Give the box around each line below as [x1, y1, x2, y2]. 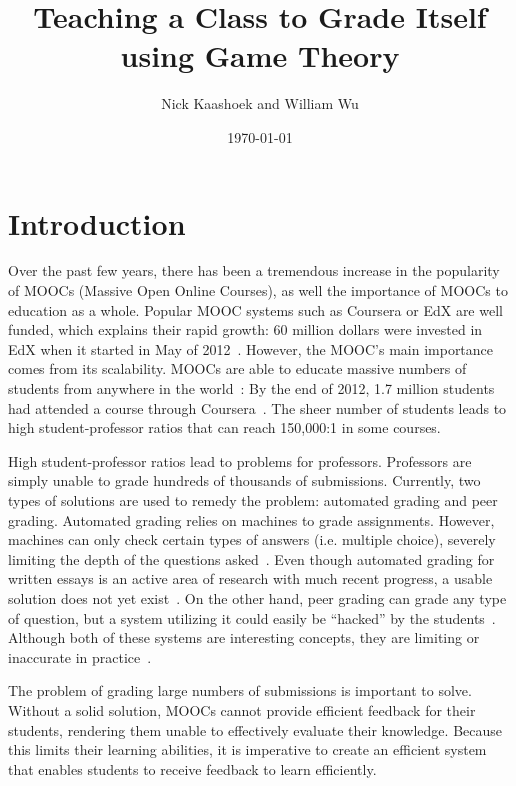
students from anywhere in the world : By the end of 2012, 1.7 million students [8, 378, 495, 398]
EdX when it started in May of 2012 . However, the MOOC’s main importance [8, 338, 494, 359]
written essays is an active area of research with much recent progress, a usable [8, 568, 493, 589]
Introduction [8, 202, 186, 243]
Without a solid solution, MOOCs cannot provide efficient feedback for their [8, 699, 476, 720]
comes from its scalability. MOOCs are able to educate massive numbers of [8, 358, 467, 379]
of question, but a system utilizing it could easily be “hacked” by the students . [8, 607, 496, 628]
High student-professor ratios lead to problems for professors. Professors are [8, 450, 472, 471]
